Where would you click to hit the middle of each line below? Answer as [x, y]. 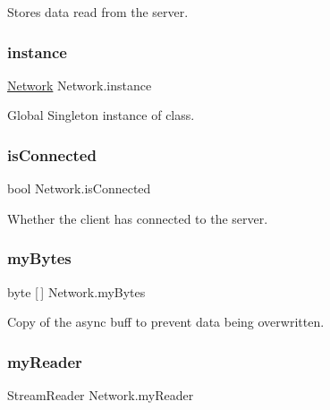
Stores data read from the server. [98, 12]
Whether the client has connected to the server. [138, 218]
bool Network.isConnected [79, 188]
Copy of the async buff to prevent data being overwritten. [166, 322]
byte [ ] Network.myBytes [76, 291]
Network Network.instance [80, 85]
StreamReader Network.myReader [101, 395]
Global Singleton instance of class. [101, 115]
